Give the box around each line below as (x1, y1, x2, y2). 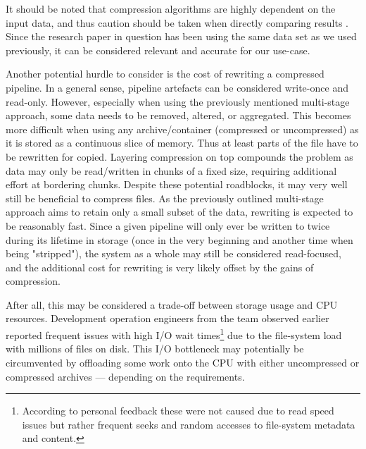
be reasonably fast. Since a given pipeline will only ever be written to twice (6, 218, 330, 233)
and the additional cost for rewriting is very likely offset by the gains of (6, 259, 314, 274)
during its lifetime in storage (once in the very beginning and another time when (6, 232, 353, 247)
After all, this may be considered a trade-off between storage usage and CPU (6, 297, 338, 312)
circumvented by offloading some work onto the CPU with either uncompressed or (6, 355, 360, 369)
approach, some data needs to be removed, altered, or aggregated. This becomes (6, 108, 351, 123)
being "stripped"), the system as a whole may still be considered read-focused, (6, 246, 341, 261)
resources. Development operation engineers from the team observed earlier (6, 311, 329, 326)
